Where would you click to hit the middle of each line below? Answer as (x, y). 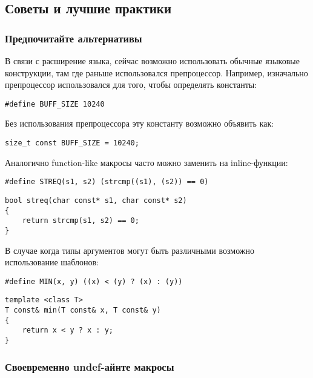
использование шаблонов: (52, 262)
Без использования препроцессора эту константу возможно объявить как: (140, 123)
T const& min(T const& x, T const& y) (83, 310)
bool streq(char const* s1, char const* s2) (96, 200)
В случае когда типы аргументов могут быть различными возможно (130, 250)
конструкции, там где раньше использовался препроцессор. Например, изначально (156, 72)
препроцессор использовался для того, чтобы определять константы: (131, 85)
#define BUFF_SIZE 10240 (55, 104)
